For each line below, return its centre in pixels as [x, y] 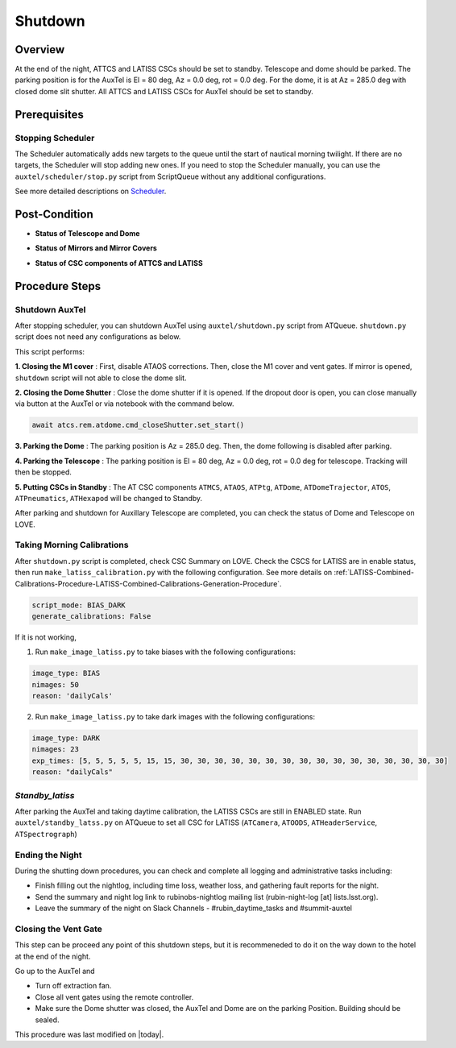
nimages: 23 [56, 750]
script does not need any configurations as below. [98, 337]
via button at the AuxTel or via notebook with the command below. [124, 404]
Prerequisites [49, 114]
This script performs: [50, 351]
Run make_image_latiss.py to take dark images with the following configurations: [175, 717]
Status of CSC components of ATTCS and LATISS [119, 263]
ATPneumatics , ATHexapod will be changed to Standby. [109, 498]
